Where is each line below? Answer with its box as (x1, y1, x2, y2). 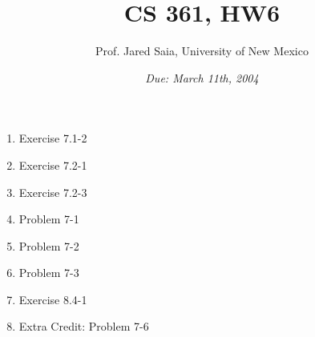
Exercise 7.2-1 (18, 156, 87, 173)
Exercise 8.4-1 (18, 291, 87, 307)
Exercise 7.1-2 (18, 130, 87, 146)
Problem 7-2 (18, 237, 79, 254)
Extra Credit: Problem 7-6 (18, 318, 149, 335)
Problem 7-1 (18, 211, 79, 227)
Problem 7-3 (18, 264, 79, 281)
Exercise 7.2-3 (18, 183, 87, 200)
